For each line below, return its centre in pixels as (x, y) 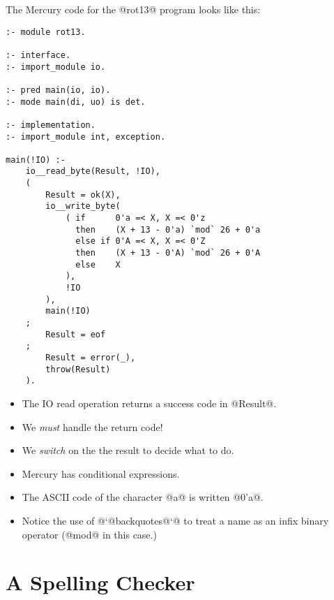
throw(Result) (78, 369)
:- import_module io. (56, 67)
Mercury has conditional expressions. (101, 473)
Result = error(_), (91, 357)
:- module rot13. (46, 32)
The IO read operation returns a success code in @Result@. (149, 403)
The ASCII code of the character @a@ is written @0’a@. (143, 497)
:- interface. (38, 55)
